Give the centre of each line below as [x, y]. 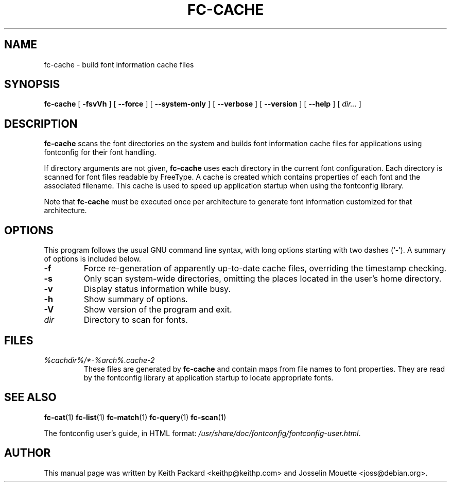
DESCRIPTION [41, 124]
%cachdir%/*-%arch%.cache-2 [99, 360]
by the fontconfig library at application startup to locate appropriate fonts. [209, 377]
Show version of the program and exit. [158, 310]
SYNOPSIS [32, 84]
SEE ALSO [30, 397]
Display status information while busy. [157, 289]
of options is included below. [92, 259]
